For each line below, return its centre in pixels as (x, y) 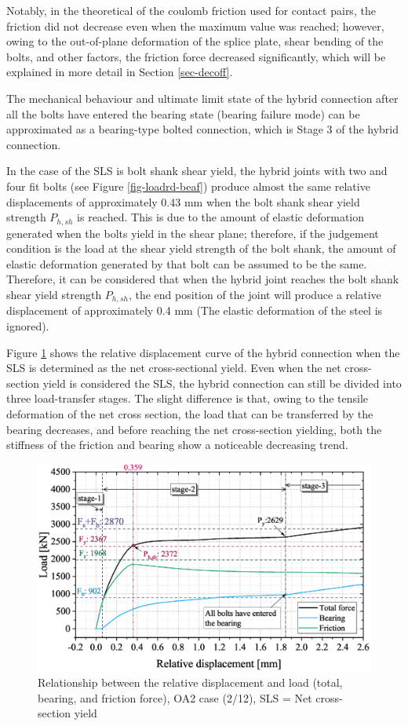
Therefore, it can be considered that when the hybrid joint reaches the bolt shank (203, 279)
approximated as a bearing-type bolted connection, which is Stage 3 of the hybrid (203, 129)
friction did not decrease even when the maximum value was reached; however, (195, 26)
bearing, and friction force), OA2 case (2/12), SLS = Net (175, 697)
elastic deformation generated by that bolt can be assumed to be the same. (187, 263)
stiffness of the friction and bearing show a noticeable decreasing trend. (177, 445)
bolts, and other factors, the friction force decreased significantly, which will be (196, 56)
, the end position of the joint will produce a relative (255, 294)
